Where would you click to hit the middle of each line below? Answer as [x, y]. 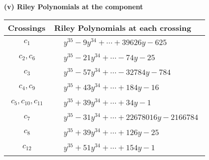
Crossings [27, 27]
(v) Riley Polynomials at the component [74, 6]
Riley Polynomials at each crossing [123, 27]
